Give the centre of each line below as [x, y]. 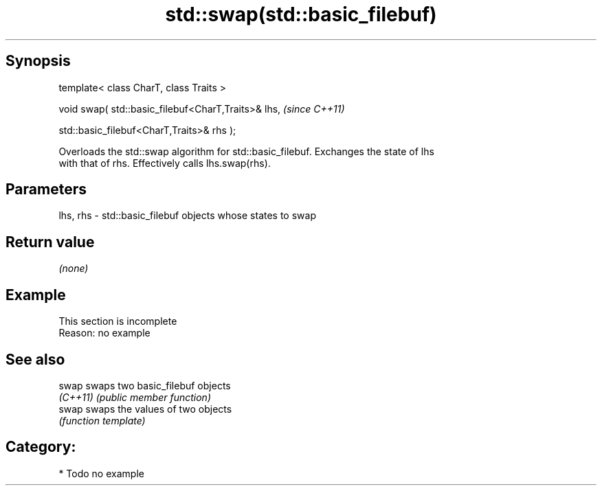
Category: [41, 447]
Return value [50, 242]
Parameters [46, 190]
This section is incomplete [118, 321]
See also [35, 359]
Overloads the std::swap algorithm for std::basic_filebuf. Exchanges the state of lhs [246, 151]
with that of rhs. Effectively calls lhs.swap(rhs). [165, 163]
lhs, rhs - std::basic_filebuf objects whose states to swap [187, 216]
